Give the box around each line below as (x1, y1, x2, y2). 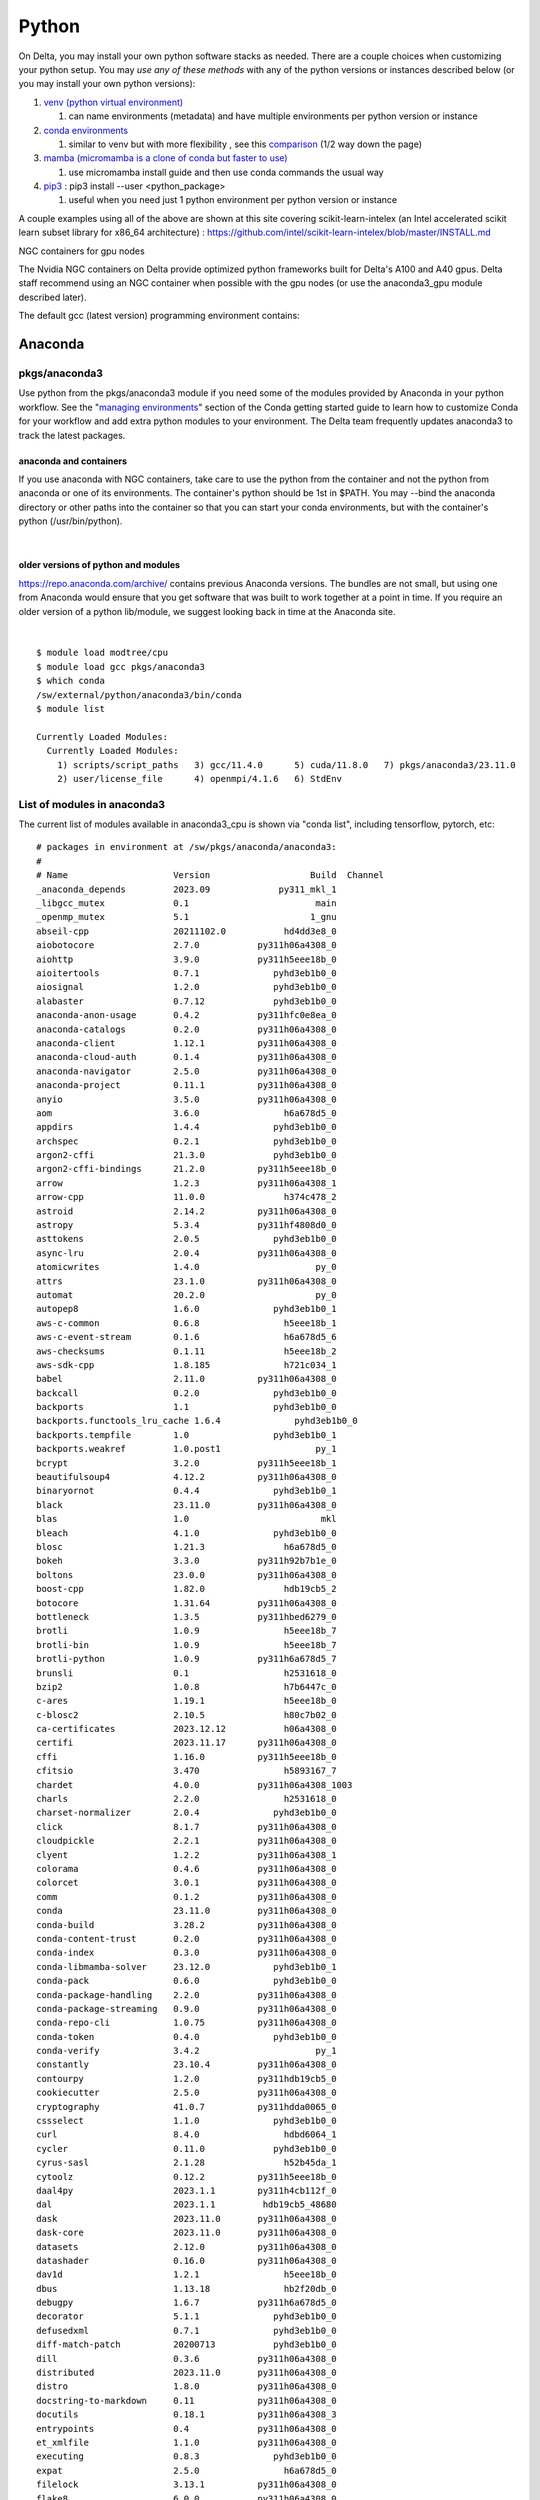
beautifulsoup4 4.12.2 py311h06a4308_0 (36, 1471, 337, 1483)
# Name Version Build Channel (36, 870, 385, 881)
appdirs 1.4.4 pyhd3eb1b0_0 (36, 1121, 337, 1133)
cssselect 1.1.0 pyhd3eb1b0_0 (36, 2115, 337, 2127)
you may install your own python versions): (18, 78, 196, 90)
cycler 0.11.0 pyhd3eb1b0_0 (36, 2143, 337, 2154)
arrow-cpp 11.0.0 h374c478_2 (36, 1191, 337, 1203)
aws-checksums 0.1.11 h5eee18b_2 (36, 1345, 337, 1357)
